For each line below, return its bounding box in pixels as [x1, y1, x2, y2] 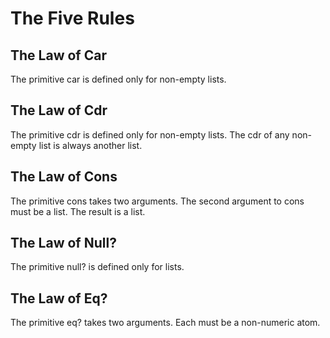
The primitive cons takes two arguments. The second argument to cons [10, 195, 305, 207]
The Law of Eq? [10, 290, 108, 307]
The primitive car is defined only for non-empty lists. [10, 73, 227, 85]
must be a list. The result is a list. [10, 205, 146, 217]
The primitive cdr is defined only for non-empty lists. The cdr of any [10, 128, 290, 141]
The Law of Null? [10, 235, 117, 252]
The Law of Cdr [10, 102, 108, 119]
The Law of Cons [10, 168, 118, 186]
